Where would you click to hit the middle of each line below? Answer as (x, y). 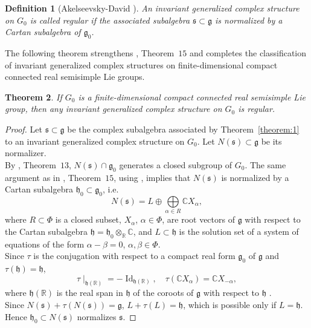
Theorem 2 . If (34, 97)
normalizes (97, 316)
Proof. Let (24, 129)
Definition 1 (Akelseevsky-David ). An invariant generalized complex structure (152, 8)
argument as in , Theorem (53, 177)
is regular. (257, 109)
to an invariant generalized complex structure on (95, 141)
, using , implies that (152, 177)
